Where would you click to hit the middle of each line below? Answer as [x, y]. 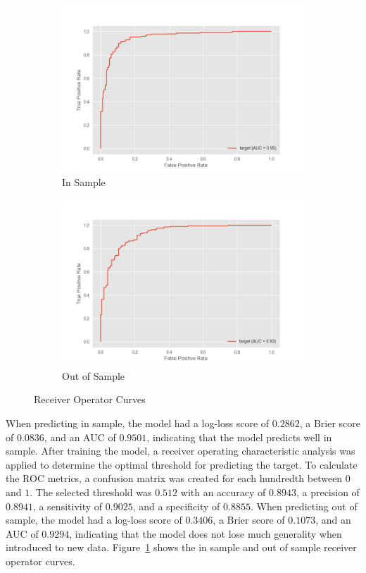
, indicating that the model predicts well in [239, 437]
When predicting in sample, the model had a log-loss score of [138, 423]
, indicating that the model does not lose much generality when [206, 533]
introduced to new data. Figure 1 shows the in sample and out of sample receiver [181, 547]
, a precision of [328, 492]
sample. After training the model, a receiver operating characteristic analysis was [181, 451]
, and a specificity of [176, 506]
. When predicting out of [304, 506]
